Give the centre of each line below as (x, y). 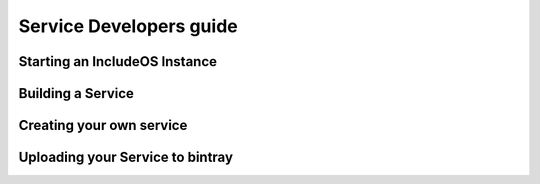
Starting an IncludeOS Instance (118, 61)
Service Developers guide (128, 26)
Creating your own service (103, 125)
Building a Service (76, 93)
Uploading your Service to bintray (126, 157)
